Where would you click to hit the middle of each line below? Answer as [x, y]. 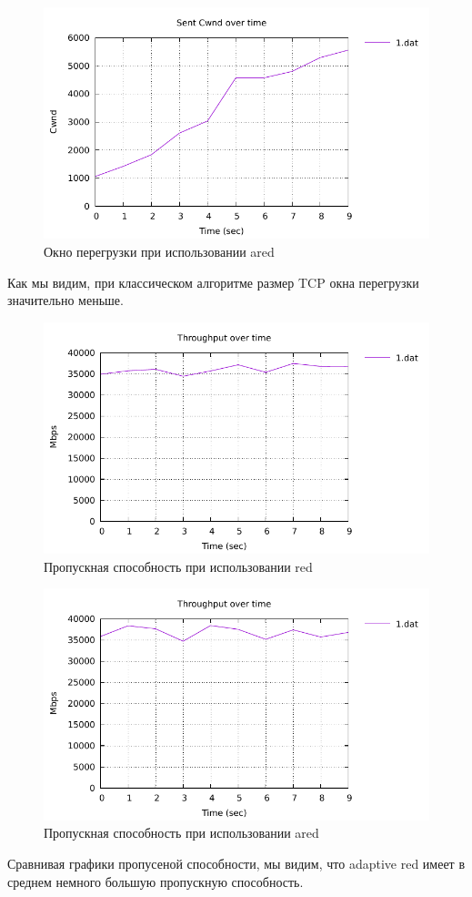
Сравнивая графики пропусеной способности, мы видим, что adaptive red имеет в [236, 863]
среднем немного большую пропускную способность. [156, 881]
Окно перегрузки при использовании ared [159, 251]
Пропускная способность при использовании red [178, 566]
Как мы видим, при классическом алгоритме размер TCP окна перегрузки [213, 282]
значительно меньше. [65, 300]
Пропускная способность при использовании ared [181, 833]
